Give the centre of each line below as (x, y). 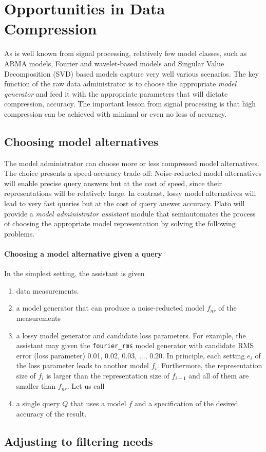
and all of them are (219, 376)
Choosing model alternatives (81, 141)
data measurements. (47, 290)
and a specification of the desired (186, 403)
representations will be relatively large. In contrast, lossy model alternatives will (130, 193)
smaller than (36, 386)
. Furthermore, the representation (210, 365)
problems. (20, 233)
